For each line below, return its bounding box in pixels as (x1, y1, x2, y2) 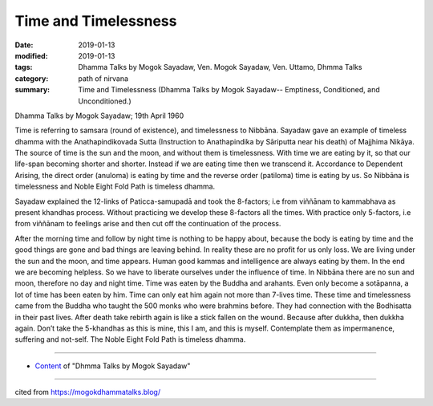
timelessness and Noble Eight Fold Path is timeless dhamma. (14, 181, 216, 192)
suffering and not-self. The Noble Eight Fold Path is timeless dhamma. (14, 335, 246, 344)
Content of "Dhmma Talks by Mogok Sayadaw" (34, 361, 191, 371)
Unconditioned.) (78, 96, 132, 106)
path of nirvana (78, 73, 128, 83)
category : (14, 73, 49, 83)
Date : (14, 40, 34, 50)
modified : (14, 51, 48, 60)
